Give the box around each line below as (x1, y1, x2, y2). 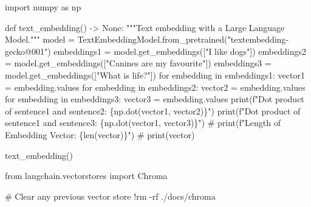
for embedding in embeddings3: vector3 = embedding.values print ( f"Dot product (5, 93, 304, 105)
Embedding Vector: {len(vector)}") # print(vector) (5, 128, 195, 141)
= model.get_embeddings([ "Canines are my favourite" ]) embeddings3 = (5, 57, 272, 69)
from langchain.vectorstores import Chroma (5, 169, 168, 182)
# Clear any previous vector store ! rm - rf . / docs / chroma (5, 189, 216, 202)
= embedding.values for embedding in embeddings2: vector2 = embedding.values (5, 80, 306, 93)
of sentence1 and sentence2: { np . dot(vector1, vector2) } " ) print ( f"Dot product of (5, 104, 301, 117)
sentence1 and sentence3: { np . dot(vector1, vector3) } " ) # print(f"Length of (5, 116, 281, 129)
